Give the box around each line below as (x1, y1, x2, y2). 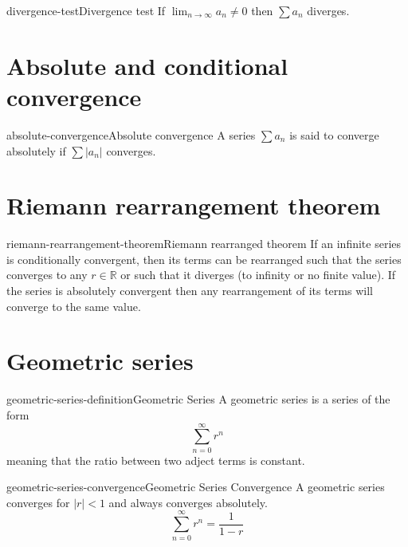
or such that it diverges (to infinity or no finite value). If (120, 266, 396, 283)
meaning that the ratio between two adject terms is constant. (6, 451, 305, 468)
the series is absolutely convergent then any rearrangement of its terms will (6, 282, 373, 298)
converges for (6, 494, 70, 510)
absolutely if (6, 142, 66, 159)
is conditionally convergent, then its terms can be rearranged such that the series (6, 250, 402, 267)
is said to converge (289, 126, 379, 143)
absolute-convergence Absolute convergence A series (6, 126, 256, 143)
